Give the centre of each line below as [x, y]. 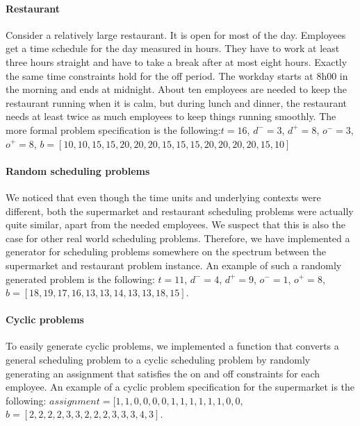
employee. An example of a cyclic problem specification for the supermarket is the [180, 387]
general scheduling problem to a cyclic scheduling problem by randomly [158, 360]
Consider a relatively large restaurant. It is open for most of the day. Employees [176, 34]
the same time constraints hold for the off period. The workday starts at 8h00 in [177, 75]
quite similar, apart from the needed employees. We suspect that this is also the [176, 224]
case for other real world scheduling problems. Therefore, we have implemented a [178, 238]
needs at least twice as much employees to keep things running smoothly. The [171, 116]
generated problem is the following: [80, 279]
